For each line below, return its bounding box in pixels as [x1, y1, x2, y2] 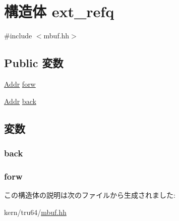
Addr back [4, 95, 36, 106]
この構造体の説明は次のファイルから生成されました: [4, 189, 175, 200]
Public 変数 [4, 55, 64, 71]
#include [4, 30, 32, 41]
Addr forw [4, 78, 36, 89]
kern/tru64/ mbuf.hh [4, 206, 67, 217]
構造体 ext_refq [4, 1, 114, 22]
